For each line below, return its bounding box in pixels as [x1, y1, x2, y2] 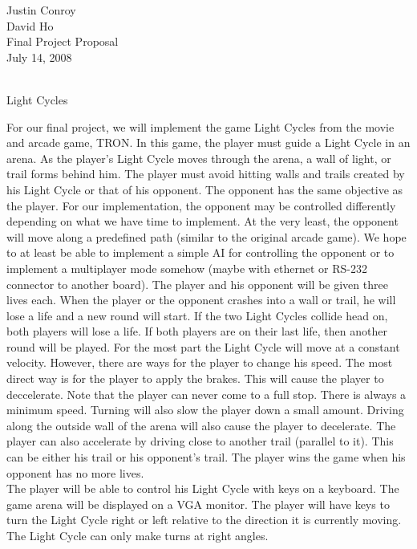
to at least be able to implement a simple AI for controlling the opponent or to [6, 244, 395, 261]
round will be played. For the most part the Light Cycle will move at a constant [6, 338, 400, 355]
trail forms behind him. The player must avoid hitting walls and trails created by [6, 165, 405, 182]
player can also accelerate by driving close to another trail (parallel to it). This [6, 433, 394, 449]
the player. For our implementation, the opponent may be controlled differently [6, 197, 396, 213]
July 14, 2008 [6, 48, 72, 65]
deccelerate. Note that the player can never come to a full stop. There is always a [6, 385, 407, 402]
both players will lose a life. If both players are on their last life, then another [6, 323, 387, 340]
